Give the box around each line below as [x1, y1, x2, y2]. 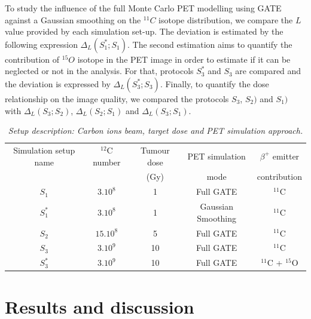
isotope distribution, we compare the [158, 13, 293, 26]
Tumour [141, 144, 170, 156]
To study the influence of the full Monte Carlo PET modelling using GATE [5, 2, 282, 14]
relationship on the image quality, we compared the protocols [5, 92, 229, 105]
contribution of [5, 53, 60, 65]
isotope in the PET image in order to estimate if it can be [77, 53, 291, 65]
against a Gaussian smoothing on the [5, 13, 141, 26]
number [93, 155, 121, 168]
